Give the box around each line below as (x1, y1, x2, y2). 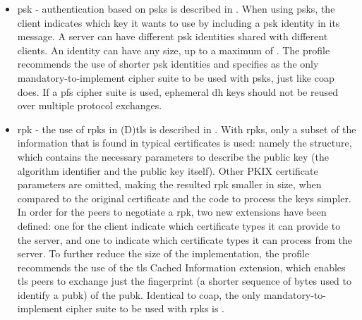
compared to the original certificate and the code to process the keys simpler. (17, 190, 351, 205)
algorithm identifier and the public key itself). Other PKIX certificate (17, 163, 318, 178)
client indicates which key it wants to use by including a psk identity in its (17, 15, 340, 30)
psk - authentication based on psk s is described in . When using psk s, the (17, 1, 335, 16)
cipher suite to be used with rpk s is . (66, 301, 225, 316)
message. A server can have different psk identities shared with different (17, 29, 328, 44)
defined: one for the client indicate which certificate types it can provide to (17, 218, 341, 233)
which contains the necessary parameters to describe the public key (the (17, 149, 329, 164)
